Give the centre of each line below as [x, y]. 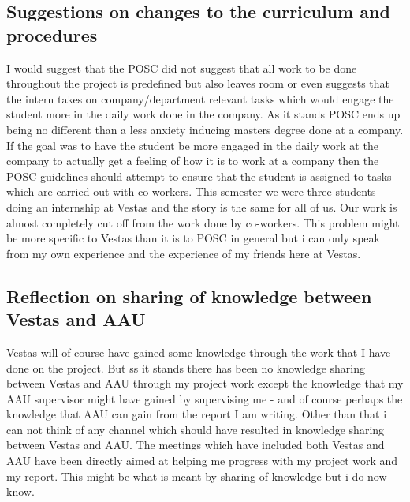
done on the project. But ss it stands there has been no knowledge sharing [186, 367]
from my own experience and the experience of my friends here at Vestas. [184, 253]
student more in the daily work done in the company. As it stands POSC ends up [203, 114]
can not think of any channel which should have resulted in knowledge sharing [196, 429]
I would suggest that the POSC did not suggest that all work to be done [182, 67]
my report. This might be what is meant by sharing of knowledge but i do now [197, 476]
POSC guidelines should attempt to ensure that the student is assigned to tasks [199, 176]
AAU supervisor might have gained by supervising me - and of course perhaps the [205, 398]
